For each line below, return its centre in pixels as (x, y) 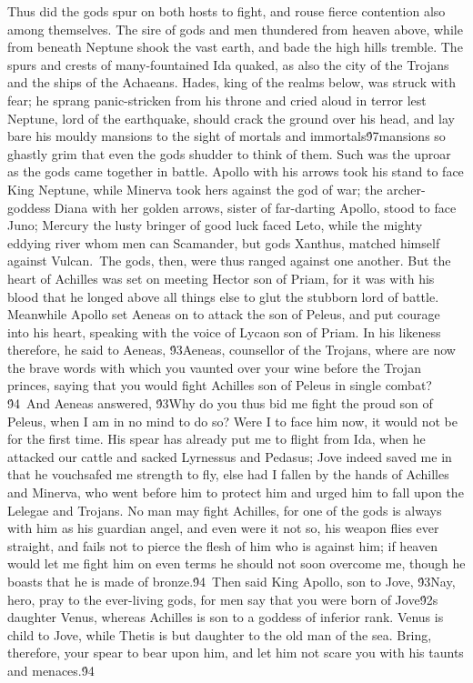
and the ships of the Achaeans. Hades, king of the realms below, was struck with (231, 82)
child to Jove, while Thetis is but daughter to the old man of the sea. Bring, (220, 634)
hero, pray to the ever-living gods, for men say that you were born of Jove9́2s (223, 599)
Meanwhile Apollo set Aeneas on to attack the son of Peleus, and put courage (224, 314)
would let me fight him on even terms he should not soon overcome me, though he (236, 563)
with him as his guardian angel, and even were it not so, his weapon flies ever (223, 528)
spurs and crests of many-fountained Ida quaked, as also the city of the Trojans (228, 64)
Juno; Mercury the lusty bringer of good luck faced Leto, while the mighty (215, 225)
